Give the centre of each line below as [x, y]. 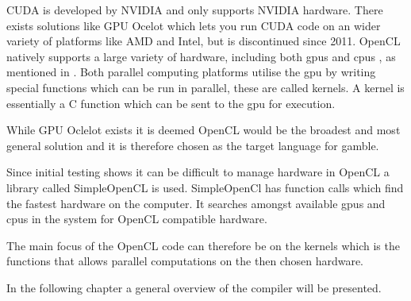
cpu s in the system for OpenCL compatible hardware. [137, 219]
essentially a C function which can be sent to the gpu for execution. [171, 103]
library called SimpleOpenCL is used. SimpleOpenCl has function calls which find [205, 187]
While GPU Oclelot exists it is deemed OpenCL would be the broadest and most [204, 130]
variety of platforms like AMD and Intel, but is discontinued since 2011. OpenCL [204, 41]
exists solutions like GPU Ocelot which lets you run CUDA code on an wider [194, 25]
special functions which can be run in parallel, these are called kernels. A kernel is [205, 87]
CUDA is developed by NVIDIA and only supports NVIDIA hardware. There [195, 10]
